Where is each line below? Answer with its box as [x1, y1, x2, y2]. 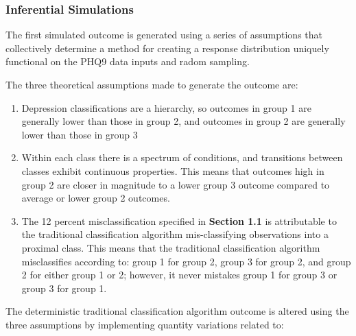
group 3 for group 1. [21, 280, 107, 295]
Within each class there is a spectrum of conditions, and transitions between [21, 150, 343, 165]
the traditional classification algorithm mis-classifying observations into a [21, 227, 329, 241]
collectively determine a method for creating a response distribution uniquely [5, 40, 329, 55]
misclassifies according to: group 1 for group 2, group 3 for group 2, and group [21, 254, 351, 268]
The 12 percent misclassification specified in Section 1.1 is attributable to [21, 213, 337, 228]
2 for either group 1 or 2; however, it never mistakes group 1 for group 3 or [21, 267, 337, 282]
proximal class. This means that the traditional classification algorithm [21, 240, 320, 254]
